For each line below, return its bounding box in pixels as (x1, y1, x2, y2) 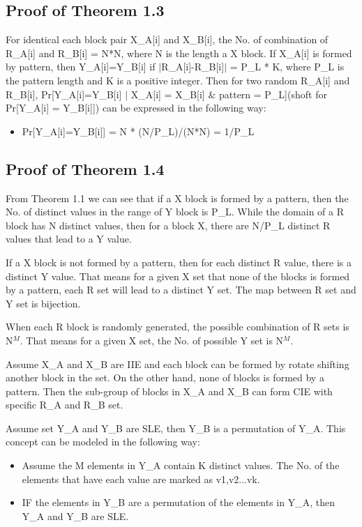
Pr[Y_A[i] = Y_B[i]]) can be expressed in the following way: (6, 100, 266, 115)
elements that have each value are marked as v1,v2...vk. (22, 471, 260, 486)
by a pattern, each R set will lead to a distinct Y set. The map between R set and (6, 282, 356, 297)
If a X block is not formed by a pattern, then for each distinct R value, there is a (6, 254, 352, 269)
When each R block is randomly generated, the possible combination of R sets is (6, 319, 349, 334)
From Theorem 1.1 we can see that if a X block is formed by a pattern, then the (6, 190, 349, 205)
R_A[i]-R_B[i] (161, 59, 225, 74)
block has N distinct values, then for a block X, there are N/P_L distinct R (6, 217, 331, 232)
